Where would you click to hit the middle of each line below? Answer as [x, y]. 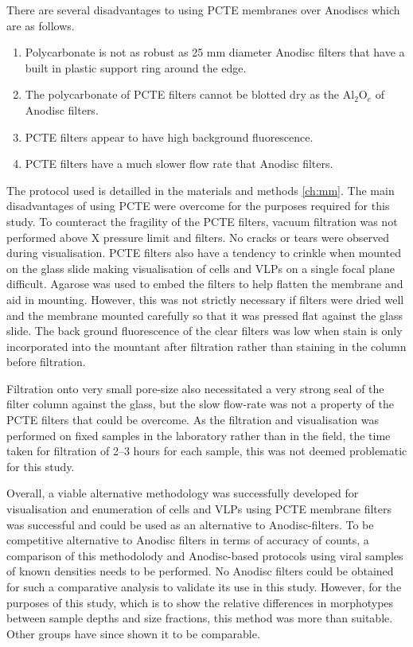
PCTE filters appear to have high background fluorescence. [169, 136]
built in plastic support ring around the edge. [136, 67]
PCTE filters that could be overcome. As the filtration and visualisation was [193, 420]
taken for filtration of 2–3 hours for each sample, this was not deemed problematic [207, 451]
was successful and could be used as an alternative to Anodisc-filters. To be [190, 524]
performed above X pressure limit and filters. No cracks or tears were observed [198, 237]
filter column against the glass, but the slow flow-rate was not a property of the [201, 404]
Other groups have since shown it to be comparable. [133, 633]
